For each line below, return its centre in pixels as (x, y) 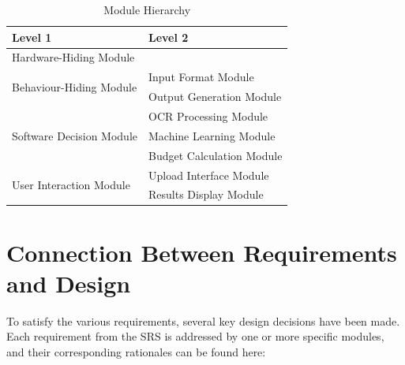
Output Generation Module (215, 97)
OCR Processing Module (208, 115)
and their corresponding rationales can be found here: (136, 351)
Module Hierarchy (147, 9)
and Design (69, 283)
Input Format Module (201, 77)
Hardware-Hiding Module (73, 57)
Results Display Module (206, 194)
